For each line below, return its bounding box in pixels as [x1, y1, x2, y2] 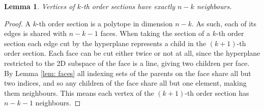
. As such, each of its [192, 18, 256, 28]
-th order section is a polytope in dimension [37, 18, 173, 28]
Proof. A [4, 18, 31, 28]
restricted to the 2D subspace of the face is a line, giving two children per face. [4, 57, 250, 68]
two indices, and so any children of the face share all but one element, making [4, 78, 247, 88]
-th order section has [185, 87, 249, 98]
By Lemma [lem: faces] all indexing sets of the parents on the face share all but [4, 67, 251, 78]
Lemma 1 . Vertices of [4, 1, 75, 11]
